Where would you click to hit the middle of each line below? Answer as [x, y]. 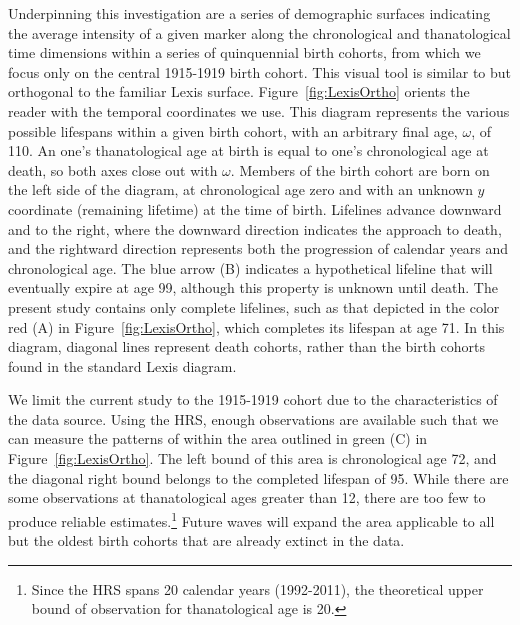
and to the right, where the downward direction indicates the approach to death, [255, 228]
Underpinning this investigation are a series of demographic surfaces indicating [249, 13]
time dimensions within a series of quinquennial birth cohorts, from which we [244, 52]
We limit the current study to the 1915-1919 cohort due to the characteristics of [253, 399]
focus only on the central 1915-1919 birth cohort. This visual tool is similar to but [260, 71]
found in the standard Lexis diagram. [122, 365]
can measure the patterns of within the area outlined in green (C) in [218, 438]
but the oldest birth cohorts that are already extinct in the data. [206, 540]
